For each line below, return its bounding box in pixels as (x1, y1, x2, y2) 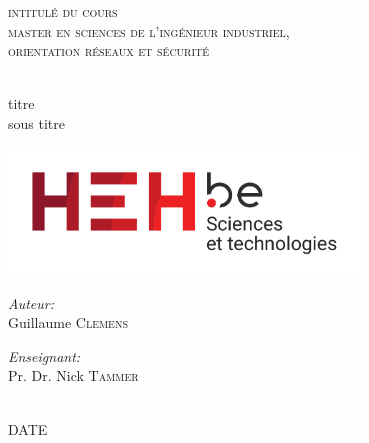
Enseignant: (8, 345, 81, 366)
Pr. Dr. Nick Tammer (8, 365, 139, 386)
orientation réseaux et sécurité (8, 40, 210, 61)
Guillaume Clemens (8, 312, 128, 333)
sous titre (8, 112, 65, 133)
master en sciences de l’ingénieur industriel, (8, 20, 290, 41)
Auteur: (8, 292, 55, 313)
